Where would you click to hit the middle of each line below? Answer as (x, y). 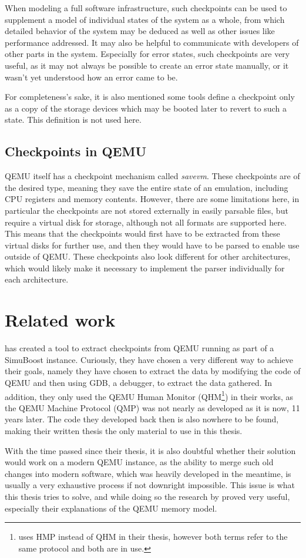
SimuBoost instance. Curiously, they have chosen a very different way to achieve (149, 359)
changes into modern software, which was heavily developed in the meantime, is (148, 473)
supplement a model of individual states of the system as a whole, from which (145, 19)
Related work (60, 320)
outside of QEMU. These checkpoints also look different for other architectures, (148, 256)
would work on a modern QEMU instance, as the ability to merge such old (139, 462)
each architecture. (37, 279)
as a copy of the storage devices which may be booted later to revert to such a (146, 108)
